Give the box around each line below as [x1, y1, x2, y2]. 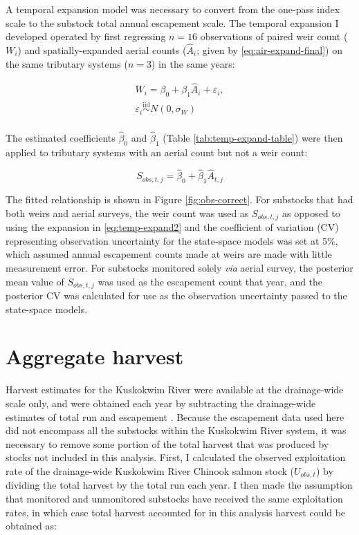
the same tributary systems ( [6, 56, 128, 71]
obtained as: [6, 518, 57, 533]
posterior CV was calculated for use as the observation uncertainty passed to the [6, 288, 347, 303]
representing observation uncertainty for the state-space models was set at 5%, [6, 233, 338, 247]
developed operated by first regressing [6, 29, 166, 44]
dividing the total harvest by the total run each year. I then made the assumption [6, 478, 353, 492]
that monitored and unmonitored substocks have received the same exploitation [6, 491, 343, 505]
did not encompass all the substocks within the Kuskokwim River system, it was [6, 423, 347, 438]
